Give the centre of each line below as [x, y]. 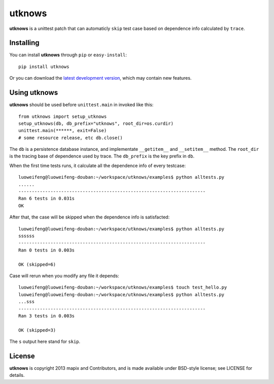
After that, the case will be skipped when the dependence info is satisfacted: [90, 217]
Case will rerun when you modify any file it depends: [64, 276]
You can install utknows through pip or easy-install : [68, 55]
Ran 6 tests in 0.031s [47, 199]
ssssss [27, 236]
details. [17, 375]
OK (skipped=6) [37, 264]
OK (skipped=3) [37, 330]
